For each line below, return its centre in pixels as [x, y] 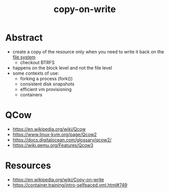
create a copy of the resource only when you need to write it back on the [88, 52]
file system [24, 57]
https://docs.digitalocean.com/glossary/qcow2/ [62, 139]
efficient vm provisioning [46, 89]
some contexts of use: [36, 73]
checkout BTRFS [37, 62]
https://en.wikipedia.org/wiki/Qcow [49, 129]
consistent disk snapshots [47, 84]
